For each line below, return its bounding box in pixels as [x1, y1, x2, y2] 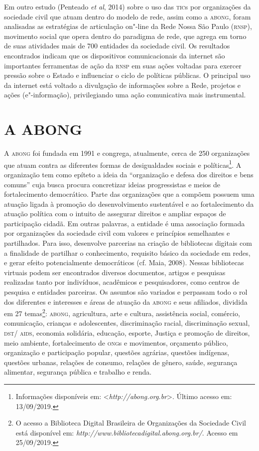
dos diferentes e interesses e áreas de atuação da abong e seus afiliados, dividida [4, 296, 248, 307]
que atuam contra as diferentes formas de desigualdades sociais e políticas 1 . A [4, 158, 242, 170]
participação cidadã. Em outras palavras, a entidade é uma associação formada [4, 218, 245, 228]
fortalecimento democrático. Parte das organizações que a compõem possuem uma [4, 189, 255, 199]
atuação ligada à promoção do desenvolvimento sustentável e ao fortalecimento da [4, 198, 254, 209]
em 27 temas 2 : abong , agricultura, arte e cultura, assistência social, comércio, [4, 307, 240, 318]
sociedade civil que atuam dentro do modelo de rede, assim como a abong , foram [4, 11, 251, 21]
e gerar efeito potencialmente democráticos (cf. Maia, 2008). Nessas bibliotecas [4, 257, 244, 268]
